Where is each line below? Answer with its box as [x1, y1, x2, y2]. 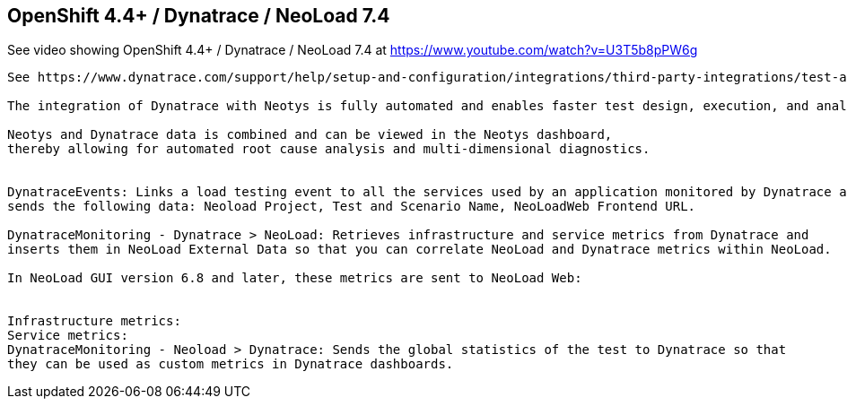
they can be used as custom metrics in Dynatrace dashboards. [7, 357, 454, 372]
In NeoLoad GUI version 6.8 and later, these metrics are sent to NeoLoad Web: [7, 271, 582, 286]
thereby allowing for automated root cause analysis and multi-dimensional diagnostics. [7, 142, 651, 157]
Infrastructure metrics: [7, 314, 181, 329]
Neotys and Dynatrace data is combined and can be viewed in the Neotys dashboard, [7, 127, 613, 143]
